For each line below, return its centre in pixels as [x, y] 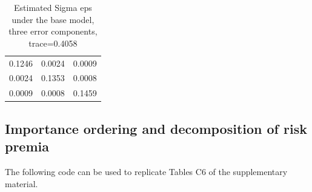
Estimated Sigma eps [53, 7]
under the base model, [53, 19]
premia [27, 146]
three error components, [53, 31]
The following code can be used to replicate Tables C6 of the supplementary [146, 171]
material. [22, 183]
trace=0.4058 [53, 43]
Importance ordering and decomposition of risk [156, 128]
